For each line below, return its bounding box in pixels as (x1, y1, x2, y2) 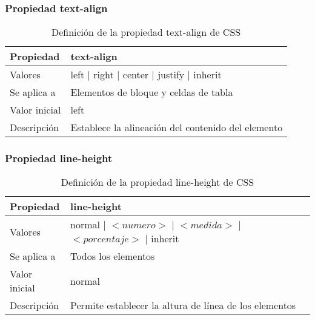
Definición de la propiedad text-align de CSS (51, 25, 241, 39)
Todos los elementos (70, 249, 155, 264)
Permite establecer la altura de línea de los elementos (70, 298, 296, 313)
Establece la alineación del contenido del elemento (70, 120, 283, 135)
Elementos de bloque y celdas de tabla (70, 85, 233, 100)
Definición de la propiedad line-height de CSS (61, 175, 254, 189)
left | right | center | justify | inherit (70, 67, 222, 82)
